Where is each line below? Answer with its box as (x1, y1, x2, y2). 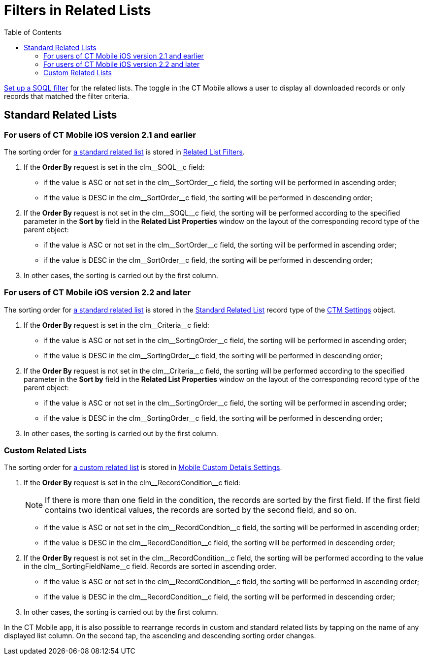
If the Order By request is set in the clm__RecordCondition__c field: (24, 478, 241, 487)
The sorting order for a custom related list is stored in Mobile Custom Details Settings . (4, 463, 282, 472)
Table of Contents (4, 28, 62, 36)
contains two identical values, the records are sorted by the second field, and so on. (45, 505, 357, 515)
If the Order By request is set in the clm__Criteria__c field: (24, 320, 209, 329)
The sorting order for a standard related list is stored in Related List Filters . (4, 147, 245, 156)
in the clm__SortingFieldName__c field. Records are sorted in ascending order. (24, 562, 276, 571)
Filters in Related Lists (4, 2, 151, 19)
